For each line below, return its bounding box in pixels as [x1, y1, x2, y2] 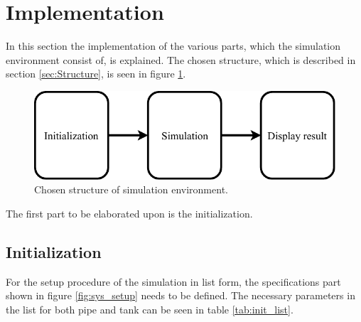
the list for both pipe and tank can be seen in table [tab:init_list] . [6, 301, 293, 316]
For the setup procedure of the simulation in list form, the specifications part [6, 274, 341, 289]
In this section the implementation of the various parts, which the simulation [6, 38, 341, 53]
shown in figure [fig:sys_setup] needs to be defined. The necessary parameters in [6, 288, 355, 303]
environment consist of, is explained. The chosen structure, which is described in [6, 52, 356, 67]
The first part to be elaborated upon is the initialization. [6, 205, 253, 220]
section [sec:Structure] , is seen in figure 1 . [6, 66, 186, 81]
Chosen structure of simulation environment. [34, 182, 228, 197]
